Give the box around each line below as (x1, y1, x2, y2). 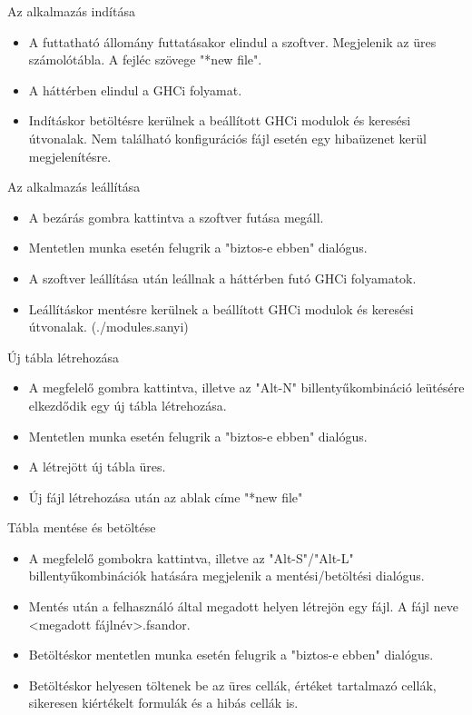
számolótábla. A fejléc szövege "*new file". (28, 50, 262, 69)
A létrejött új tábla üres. (28, 457, 166, 476)
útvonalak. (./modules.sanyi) (28, 317, 189, 336)
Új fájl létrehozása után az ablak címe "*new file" (28, 487, 303, 506)
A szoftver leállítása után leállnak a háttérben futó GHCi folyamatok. (28, 268, 417, 287)
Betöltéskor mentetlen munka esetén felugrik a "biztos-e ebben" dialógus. (28, 645, 434, 664)
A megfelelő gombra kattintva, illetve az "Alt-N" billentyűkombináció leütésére (28, 378, 465, 397)
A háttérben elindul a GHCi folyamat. (28, 80, 242, 99)
